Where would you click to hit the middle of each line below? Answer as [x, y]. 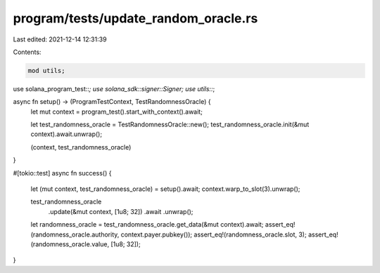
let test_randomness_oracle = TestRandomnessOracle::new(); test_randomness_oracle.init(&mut [170, 125]
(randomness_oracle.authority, [75, 234]
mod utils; [46, 71]
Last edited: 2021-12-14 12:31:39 [60, 39]
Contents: [27, 52]
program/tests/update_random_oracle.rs [135, 18]
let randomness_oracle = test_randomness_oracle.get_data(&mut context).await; [147, 225]
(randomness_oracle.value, [70, 244]
